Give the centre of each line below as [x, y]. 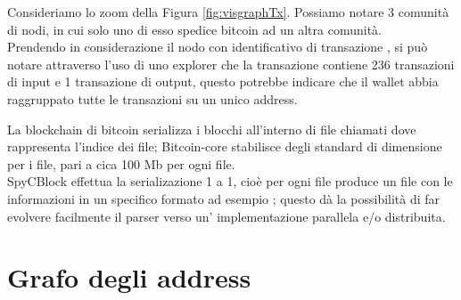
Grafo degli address [129, 277]
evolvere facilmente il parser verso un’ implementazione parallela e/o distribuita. [226, 216]
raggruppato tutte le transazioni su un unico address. [152, 98]
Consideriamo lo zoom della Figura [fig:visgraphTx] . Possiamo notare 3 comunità [228, 12]
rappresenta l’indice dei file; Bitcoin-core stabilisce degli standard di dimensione [225, 146]
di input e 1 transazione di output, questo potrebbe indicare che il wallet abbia [223, 81]
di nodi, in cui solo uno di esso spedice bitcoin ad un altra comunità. [194, 29]
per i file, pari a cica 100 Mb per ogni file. [121, 163]
